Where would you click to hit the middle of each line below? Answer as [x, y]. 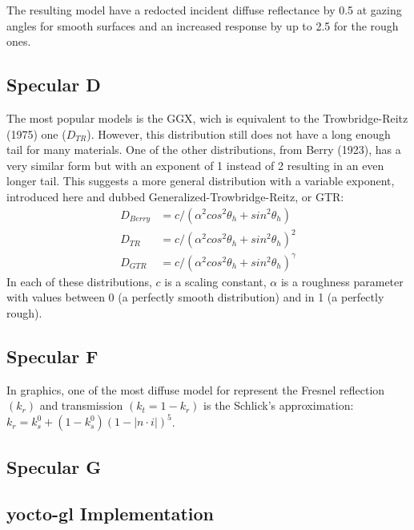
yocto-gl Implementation [110, 514]
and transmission [81, 405]
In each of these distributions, [79, 281]
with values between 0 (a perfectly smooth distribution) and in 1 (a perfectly [195, 297]
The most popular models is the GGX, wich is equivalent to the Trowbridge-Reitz [207, 117]
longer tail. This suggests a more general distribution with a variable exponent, [201, 181]
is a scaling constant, [215, 281]
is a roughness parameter [342, 281]
